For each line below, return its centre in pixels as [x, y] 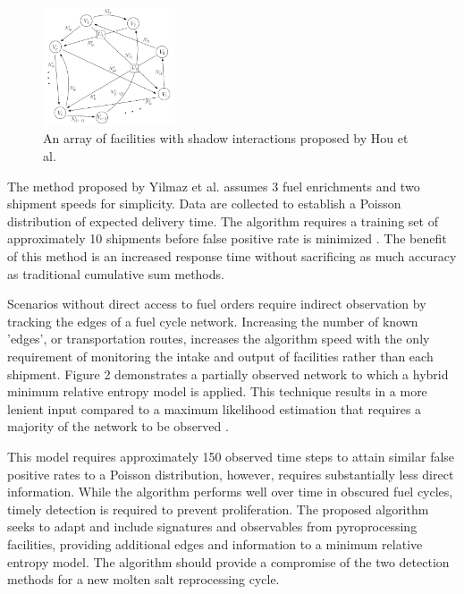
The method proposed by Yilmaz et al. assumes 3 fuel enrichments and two [214, 186]
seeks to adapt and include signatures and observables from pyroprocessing [212, 526]
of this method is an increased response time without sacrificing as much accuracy [232, 256]
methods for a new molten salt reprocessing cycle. [143, 579]
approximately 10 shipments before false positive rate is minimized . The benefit [227, 238]
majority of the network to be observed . [118, 426]
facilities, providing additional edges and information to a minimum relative [215, 543]
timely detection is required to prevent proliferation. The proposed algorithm [218, 509]
